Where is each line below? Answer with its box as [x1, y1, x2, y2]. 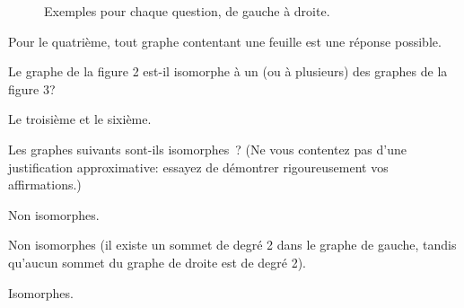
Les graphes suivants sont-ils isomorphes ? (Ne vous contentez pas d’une [8, 139, 407, 158]
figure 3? [8, 79, 56, 98]
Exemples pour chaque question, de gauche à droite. [44, 2, 330, 20]
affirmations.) [8, 175, 82, 194]
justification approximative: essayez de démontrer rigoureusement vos [8, 157, 389, 176]
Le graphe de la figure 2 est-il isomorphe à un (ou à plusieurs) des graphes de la [8, 62, 448, 81]
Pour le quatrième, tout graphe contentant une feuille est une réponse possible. [8, 31, 442, 50]
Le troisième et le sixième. [8, 110, 152, 128]
